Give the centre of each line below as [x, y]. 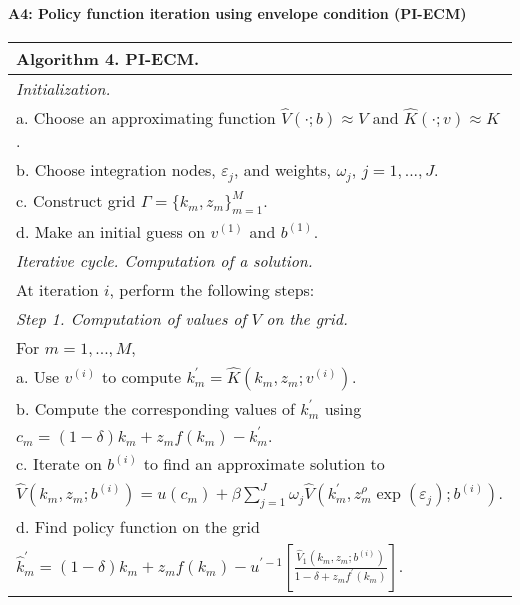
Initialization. [63, 88]
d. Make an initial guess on [111, 231]
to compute [141, 376]
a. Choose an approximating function [146, 117]
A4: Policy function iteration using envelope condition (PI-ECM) [237, 12]
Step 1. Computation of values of [131, 318]
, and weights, [283, 169]
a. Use [38, 376]
